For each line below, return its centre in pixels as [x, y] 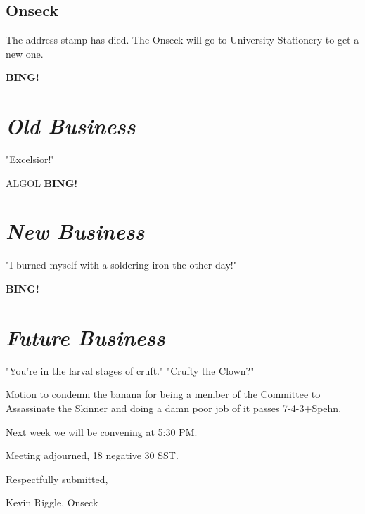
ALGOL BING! [42, 182]
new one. [25, 53]
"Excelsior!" [30, 159]
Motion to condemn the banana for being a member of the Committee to [163, 394]
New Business [75, 231]
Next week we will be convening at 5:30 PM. [102, 431]
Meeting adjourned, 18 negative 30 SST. [92, 455]
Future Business [85, 337]
